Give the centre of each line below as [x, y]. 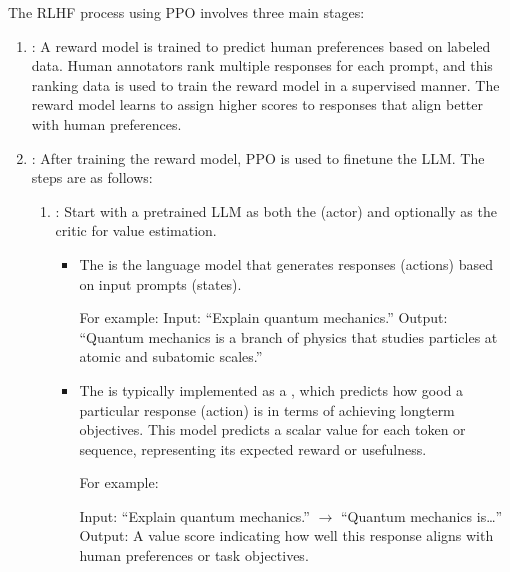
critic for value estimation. [136, 230]
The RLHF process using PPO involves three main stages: [186, 12]
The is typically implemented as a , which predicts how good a [271, 389]
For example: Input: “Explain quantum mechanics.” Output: [263, 317]
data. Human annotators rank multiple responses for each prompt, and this [262, 65]
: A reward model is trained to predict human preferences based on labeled [261, 45]
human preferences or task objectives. [194, 555]
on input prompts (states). [160, 283]
